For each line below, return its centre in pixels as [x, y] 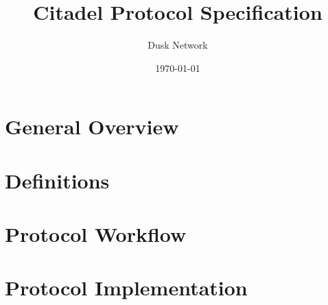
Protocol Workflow [96, 234]
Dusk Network [178, 45]
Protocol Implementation [126, 288]
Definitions [57, 180]
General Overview [92, 126]
